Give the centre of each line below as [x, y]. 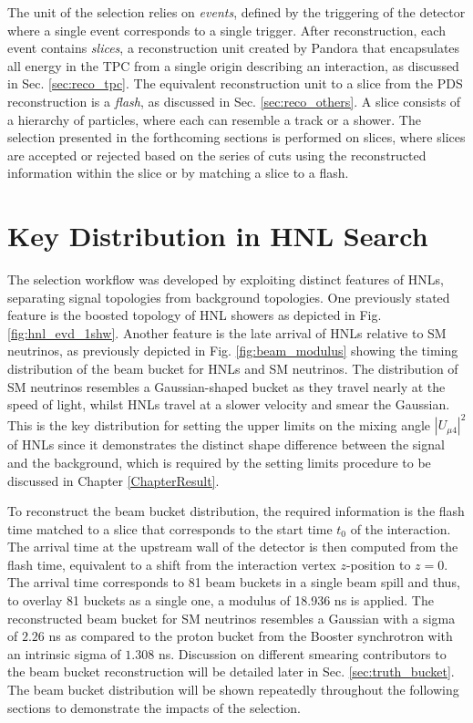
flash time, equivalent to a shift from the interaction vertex [172, 564]
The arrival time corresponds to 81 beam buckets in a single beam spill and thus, [234, 582]
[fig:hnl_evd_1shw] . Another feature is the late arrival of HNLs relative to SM [227, 332]
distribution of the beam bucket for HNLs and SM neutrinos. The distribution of [233, 369]
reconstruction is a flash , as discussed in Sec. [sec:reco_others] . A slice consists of [234, 101]
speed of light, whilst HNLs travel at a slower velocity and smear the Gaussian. [229, 404]
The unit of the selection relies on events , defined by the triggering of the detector [236, 12]
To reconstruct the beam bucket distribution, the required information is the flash [236, 511]
